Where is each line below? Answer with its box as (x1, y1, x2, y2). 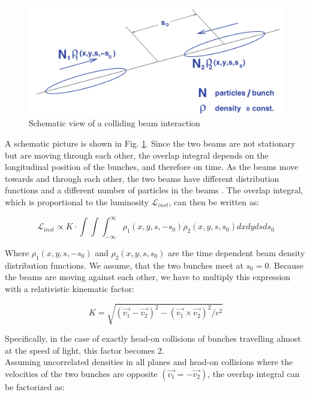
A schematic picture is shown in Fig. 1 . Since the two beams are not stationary (5, 137, 296, 150)
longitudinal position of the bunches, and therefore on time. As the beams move (5, 160, 299, 173)
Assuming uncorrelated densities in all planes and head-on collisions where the (5, 355, 293, 368)
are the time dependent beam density (167, 246, 305, 259)
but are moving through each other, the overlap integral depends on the (5, 148, 269, 161)
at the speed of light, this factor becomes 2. (5, 344, 164, 356)
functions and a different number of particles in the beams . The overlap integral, (5, 184, 303, 196)
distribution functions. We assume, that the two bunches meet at (5, 259, 243, 271)
